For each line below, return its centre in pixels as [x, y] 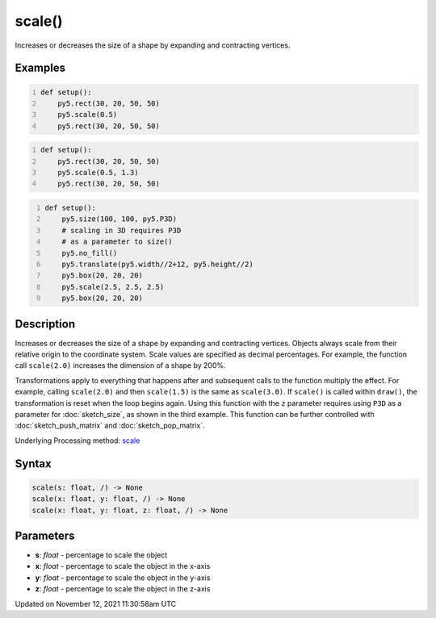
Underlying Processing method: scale [78, 441]
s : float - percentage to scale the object [101, 555]
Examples [40, 68]
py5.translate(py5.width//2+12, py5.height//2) [157, 264]
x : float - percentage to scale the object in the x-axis [123, 566]
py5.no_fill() [90, 253]
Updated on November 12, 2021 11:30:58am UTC [96, 603]
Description [45, 324]
